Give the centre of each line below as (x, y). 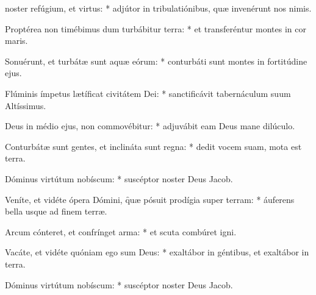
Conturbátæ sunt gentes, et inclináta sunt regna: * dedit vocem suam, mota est (153, 146)
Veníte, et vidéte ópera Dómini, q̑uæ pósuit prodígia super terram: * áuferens (150, 199)
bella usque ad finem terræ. (56, 211)
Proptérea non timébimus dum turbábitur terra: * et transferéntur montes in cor (156, 28)
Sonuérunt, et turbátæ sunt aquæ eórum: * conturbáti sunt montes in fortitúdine (156, 61)
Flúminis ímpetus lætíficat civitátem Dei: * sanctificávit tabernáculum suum (148, 93)
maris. (16, 41)
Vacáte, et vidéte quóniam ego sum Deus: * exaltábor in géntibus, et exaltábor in (157, 252)
